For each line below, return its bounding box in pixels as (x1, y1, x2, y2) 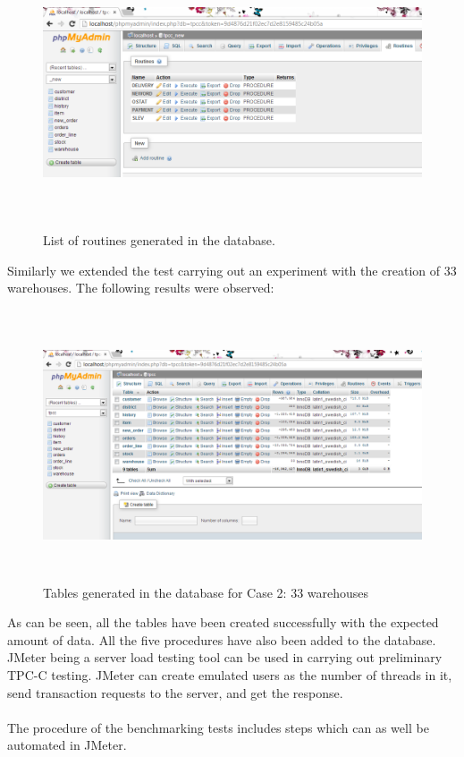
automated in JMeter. (7, 736, 127, 754)
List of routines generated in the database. (43, 230, 275, 249)
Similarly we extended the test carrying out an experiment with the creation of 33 (7, 260, 457, 279)
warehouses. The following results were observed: (7, 278, 274, 297)
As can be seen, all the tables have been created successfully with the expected (7, 613, 439, 632)
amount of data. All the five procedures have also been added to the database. (7, 630, 436, 649)
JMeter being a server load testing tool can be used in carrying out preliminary (7, 648, 443, 667)
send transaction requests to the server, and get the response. (7, 683, 343, 702)
